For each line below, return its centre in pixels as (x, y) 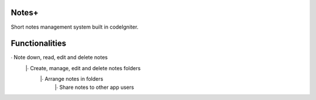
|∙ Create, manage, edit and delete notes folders (83, 68)
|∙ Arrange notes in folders (72, 79)
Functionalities (39, 44)
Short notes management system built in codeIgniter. (75, 27)
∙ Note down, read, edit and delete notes (59, 57)
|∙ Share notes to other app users (95, 87)
